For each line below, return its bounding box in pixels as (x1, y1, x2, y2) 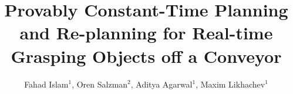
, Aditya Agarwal (130, 78, 193, 90)
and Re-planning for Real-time (19, 21, 273, 45)
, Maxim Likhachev (196, 78, 265, 90)
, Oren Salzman (72, 78, 128, 90)
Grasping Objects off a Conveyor (11, 43, 282, 68)
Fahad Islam (24, 78, 69, 90)
